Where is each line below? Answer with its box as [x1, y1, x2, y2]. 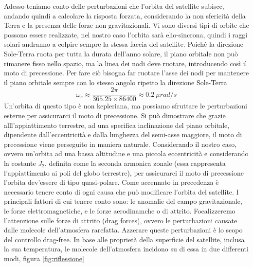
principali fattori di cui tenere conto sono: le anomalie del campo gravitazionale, [4, 196, 242, 206]
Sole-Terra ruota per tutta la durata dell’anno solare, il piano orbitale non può [4, 48, 238, 58]
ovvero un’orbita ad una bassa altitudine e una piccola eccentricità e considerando [4, 148, 249, 159]
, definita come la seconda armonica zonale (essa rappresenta [44, 158, 226, 168]
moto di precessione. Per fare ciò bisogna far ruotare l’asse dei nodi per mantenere [4, 68, 249, 78]
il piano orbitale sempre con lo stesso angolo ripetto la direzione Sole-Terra [4, 77, 227, 87]
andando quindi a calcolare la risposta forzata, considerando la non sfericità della [4, 10, 246, 20]
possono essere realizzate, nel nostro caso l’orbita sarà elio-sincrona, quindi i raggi [4, 29, 248, 39]
